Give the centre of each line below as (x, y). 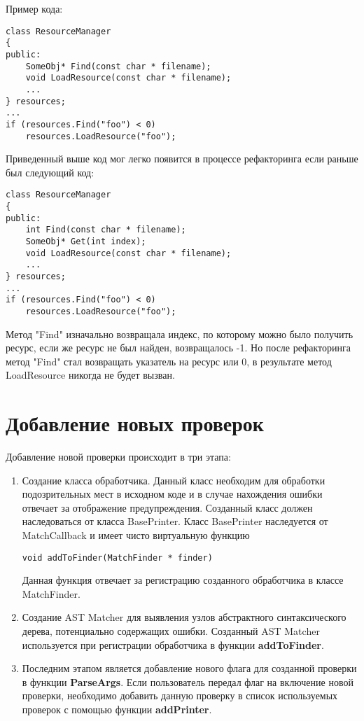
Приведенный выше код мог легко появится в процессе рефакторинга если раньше (182, 159)
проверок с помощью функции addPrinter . (117, 709)
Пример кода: (34, 8)
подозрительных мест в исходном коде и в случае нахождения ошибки (172, 494)
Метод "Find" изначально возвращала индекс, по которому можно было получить (180, 334)
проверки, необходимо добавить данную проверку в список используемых (180, 695)
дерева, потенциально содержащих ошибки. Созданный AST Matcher (171, 631)
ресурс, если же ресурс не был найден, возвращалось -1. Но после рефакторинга (178, 348)
